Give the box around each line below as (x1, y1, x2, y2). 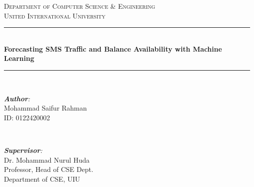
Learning (4, 53, 34, 63)
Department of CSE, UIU (4, 173, 80, 184)
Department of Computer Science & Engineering (4, 1, 155, 11)
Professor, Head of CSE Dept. (4, 164, 93, 174)
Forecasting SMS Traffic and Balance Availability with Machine (4, 43, 222, 54)
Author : (4, 93, 30, 103)
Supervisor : (4, 145, 42, 155)
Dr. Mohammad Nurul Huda (4, 154, 90, 165)
